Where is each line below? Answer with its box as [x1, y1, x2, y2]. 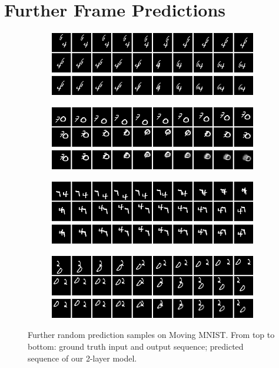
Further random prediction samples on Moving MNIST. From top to [28, 328, 275, 341]
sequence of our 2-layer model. [28, 351, 137, 364]
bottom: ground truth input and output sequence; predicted [28, 340, 244, 353]
